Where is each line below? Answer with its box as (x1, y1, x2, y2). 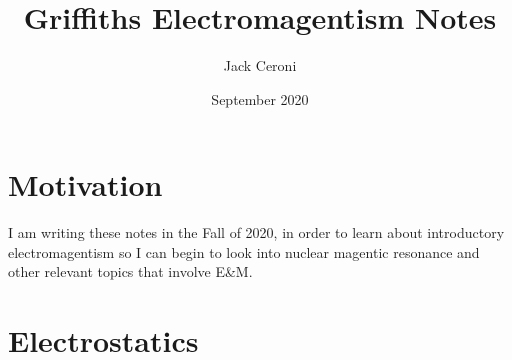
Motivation (8, 164, 163, 205)
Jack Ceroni (223, 55, 297, 76)
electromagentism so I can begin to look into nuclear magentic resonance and (8, 241, 480, 262)
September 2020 (211, 88, 309, 109)
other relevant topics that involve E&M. (8, 261, 253, 282)
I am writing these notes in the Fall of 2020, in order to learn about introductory (8, 222, 505, 243)
